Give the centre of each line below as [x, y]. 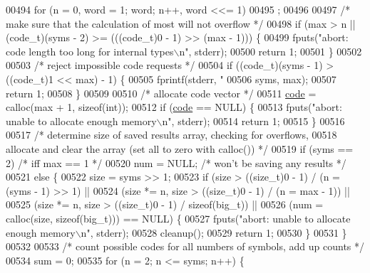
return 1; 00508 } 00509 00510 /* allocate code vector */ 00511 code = [161, 93]
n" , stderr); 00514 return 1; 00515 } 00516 [253, 121]
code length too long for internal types [90, 51]
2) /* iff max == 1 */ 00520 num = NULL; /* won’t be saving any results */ [176, 162]
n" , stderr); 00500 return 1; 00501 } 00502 [271, 51]
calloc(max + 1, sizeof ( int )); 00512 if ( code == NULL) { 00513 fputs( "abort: [174, 107]
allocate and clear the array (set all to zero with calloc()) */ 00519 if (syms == [180, 148]
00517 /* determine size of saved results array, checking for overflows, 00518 [171, 135]
